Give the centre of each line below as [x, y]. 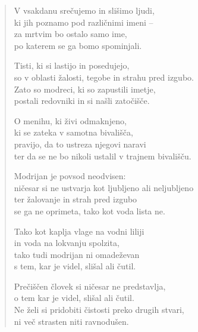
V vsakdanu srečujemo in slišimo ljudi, [84, 10]
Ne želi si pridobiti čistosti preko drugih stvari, [99, 310]
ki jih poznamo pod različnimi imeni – [84, 22]
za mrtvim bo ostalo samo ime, [70, 34]
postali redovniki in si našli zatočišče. [82, 101]
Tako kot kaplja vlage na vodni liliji [79, 231]
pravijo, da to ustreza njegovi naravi [80, 144]
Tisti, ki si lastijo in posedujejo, [72, 65]
